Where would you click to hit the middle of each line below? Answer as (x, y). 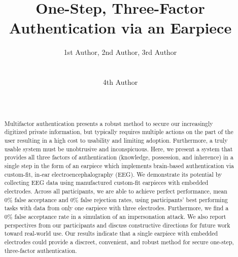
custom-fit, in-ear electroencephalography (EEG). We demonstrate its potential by (113, 174)
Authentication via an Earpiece (120, 28)
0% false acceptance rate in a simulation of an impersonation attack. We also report (115, 216)
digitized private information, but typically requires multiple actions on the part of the (119, 132)
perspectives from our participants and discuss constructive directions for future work (117, 225)
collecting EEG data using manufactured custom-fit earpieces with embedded (106, 183)
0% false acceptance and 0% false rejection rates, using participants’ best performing (116, 199)
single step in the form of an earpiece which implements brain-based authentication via (119, 165)
